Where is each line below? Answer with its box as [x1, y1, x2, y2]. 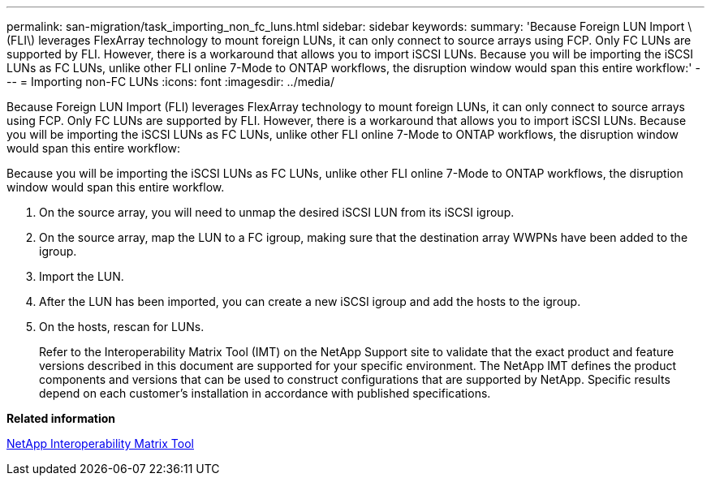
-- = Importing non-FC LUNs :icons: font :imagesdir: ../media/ [6, 75, 334, 88]
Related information [6, 411, 116, 425]
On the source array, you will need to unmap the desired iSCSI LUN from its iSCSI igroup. [39, 205, 515, 219]
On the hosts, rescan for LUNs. [39, 320, 205, 334]
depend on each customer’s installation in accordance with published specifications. [39, 386, 491, 400]
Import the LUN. [39, 269, 124, 283]
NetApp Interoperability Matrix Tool [6, 437, 194, 450]
